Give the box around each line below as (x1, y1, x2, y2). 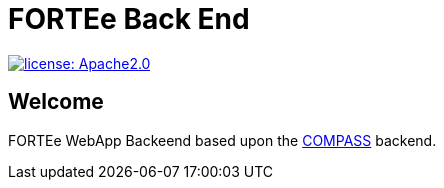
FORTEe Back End (8, 2, 250, 36)
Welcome (8, 89, 104, 115)
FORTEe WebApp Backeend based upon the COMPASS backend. (8, 131, 437, 149)
